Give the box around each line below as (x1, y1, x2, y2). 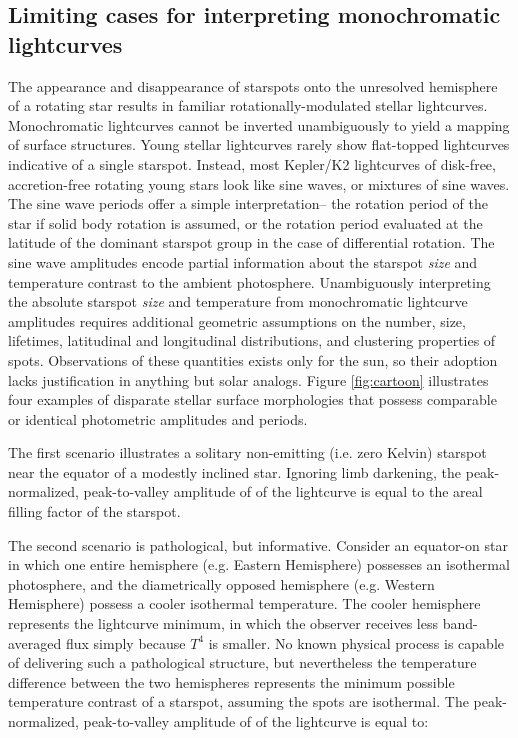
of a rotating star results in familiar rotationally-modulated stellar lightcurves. (8, 95, 488, 116)
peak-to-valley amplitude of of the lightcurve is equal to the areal (83, 481, 483, 502)
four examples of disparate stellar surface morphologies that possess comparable (8, 389, 497, 410)
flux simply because (65, 632, 186, 653)
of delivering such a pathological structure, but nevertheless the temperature (8, 652, 477, 673)
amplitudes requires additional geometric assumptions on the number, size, (8, 310, 466, 331)
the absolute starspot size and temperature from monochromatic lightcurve (8, 291, 468, 312)
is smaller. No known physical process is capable (208, 632, 505, 653)
